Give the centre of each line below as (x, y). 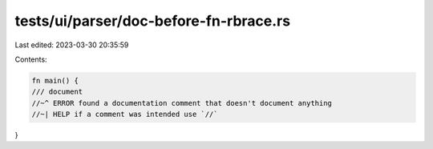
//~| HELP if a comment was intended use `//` (125, 115)
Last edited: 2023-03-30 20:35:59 (72, 45)
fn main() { (55, 81)
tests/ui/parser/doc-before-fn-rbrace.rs (153, 21)
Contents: (31, 59)
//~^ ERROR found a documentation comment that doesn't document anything (182, 103)
